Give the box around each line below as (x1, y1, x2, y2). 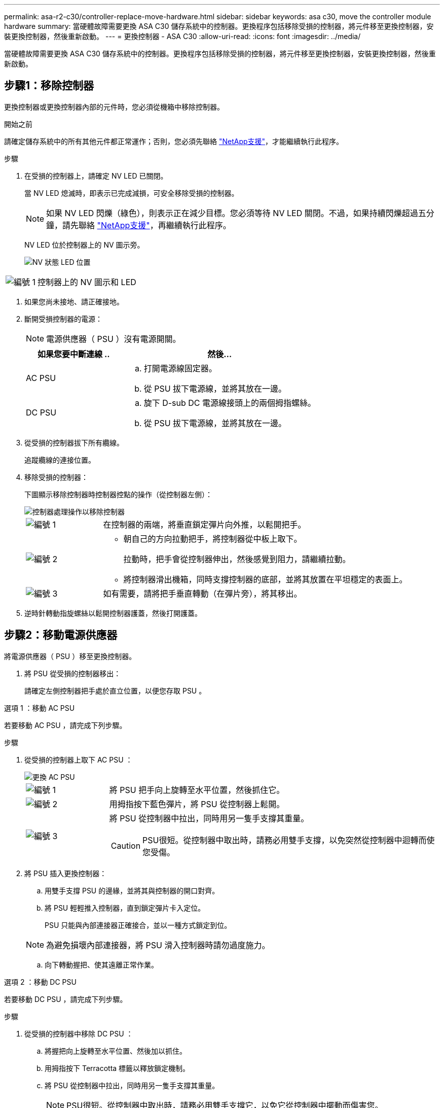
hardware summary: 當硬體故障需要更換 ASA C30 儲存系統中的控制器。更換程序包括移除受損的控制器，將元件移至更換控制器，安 (4, 22, 434, 30)
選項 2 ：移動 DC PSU (4, 977, 77, 986)
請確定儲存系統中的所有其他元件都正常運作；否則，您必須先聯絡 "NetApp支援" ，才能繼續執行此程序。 (4, 136, 344, 146)
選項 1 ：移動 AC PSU (4, 703, 75, 712)
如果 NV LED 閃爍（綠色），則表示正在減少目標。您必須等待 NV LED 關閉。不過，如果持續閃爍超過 (46, 207, 418, 218)
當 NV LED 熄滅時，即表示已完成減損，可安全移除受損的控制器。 (24, 188, 239, 197)
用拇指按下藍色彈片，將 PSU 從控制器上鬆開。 (109, 799, 285, 809)
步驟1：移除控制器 (4, 79, 94, 92)
